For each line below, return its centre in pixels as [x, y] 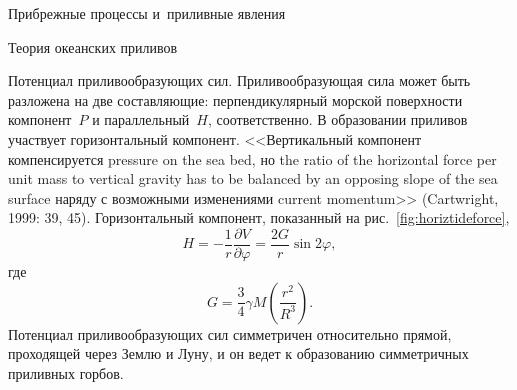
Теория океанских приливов [93, 46]
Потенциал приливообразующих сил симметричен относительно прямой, [230, 333]
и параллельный [141, 119]
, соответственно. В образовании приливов [337, 119]
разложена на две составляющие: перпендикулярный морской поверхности [235, 99]
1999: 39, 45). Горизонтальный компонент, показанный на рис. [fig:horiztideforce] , [259, 217]
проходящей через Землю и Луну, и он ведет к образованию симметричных [238, 353]
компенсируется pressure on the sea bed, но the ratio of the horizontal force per [252, 158]
